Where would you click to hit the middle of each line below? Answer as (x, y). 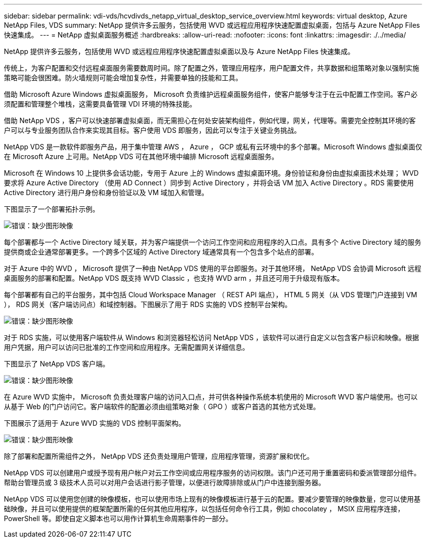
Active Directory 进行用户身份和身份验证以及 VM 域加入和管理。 (106, 192)
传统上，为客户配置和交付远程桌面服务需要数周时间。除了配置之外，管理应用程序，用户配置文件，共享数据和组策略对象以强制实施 (212, 68)
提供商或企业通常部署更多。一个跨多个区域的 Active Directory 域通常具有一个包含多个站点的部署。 (161, 252)
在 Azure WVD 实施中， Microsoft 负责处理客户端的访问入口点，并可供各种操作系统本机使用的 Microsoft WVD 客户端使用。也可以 (211, 397)
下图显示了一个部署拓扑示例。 (52, 209)
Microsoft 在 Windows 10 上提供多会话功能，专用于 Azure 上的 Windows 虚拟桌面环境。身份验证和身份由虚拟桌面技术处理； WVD (211, 173)
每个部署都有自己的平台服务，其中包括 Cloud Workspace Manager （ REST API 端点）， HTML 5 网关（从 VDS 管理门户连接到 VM (211, 295)
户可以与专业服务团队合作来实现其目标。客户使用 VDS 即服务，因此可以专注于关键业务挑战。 (152, 130)
